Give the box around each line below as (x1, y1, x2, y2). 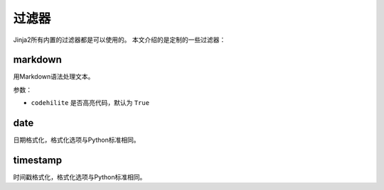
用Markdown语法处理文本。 (13, 72, 95, 81)
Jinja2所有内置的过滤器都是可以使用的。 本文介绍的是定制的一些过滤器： (13, 35, 226, 44)
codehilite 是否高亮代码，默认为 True (31, 99, 149, 107)
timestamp (13, 154, 63, 166)
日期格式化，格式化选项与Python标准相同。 (13, 135, 140, 145)
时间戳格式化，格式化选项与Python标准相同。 (13, 173, 146, 181)
